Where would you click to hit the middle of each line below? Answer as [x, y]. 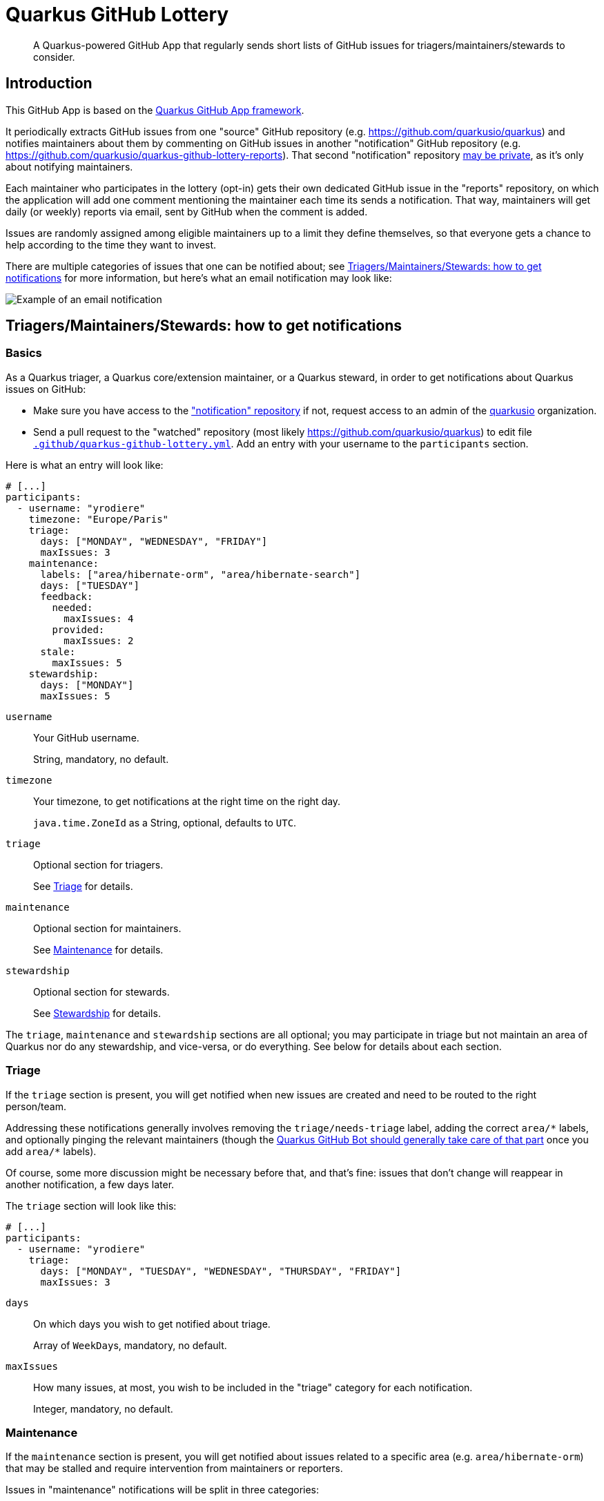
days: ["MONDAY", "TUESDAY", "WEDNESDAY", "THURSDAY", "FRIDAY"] [221, 1271]
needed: [72, 607]
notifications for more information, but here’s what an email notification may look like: [199, 278]
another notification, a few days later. [90, 1184]
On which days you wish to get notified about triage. [152, 1324]
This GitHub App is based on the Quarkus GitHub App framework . [155, 110]
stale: [58, 651]
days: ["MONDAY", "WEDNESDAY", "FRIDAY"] [154, 541]
